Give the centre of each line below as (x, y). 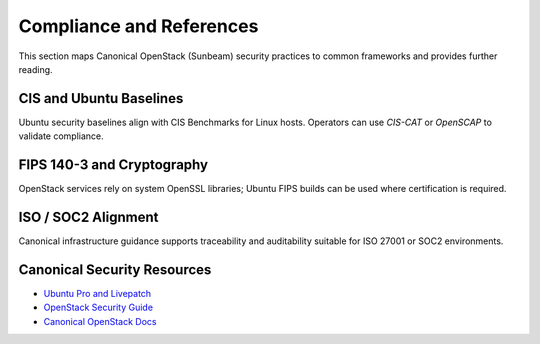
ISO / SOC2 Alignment (88, 216)
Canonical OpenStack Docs (100, 321)
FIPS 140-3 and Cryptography (113, 165)
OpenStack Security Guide (98, 307)
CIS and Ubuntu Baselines (101, 98)
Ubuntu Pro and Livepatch (97, 293)
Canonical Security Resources (115, 269)
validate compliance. (61, 136)
